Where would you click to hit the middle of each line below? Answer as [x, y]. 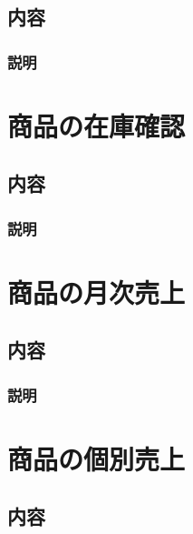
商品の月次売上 [96, 292]
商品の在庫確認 [96, 125]
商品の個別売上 [96, 458]
